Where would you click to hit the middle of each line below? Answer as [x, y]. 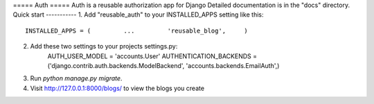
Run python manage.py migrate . [76, 78]
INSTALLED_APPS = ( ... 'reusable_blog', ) [137, 31]
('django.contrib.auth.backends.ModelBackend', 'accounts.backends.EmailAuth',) [163, 65]
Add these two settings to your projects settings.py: [104, 46]
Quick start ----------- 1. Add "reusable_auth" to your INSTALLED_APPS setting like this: [138, 15]
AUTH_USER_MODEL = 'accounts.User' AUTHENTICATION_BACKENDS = [152, 56]
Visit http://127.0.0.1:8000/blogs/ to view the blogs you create [117, 88]
